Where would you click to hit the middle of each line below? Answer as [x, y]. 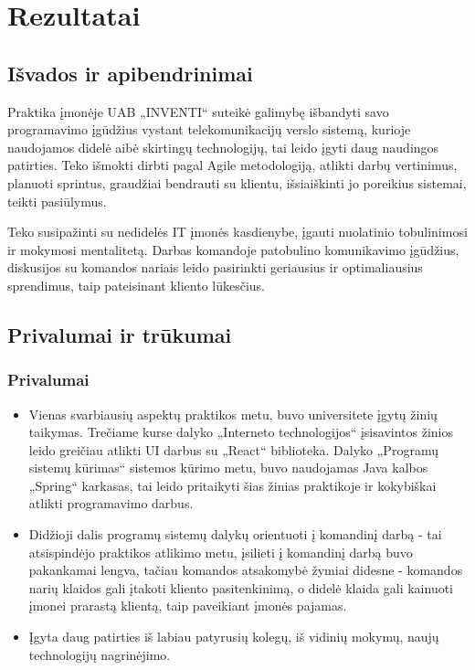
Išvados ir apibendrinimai [130, 73]
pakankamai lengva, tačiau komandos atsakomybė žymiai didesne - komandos [246, 570]
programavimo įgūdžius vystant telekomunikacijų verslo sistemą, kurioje [209, 129]
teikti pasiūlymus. [57, 201]
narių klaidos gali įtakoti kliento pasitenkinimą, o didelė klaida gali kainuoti [241, 587]
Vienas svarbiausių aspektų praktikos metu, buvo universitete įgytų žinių [233, 414]
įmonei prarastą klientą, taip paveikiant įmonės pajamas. [188, 606]
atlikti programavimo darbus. [111, 503]
